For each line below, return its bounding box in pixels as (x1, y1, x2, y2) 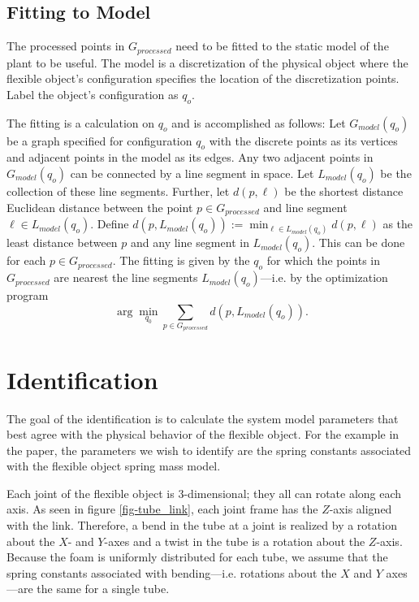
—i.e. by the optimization (260, 269, 388, 286)
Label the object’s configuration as (6, 85, 179, 102)
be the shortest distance (284, 183, 404, 200)
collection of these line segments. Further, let (6, 183, 230, 200)
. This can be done (312, 234, 405, 251)
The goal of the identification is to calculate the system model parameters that (6, 409, 399, 427)
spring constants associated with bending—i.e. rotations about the (6, 564, 337, 581)
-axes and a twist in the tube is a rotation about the (104, 532, 365, 549)
